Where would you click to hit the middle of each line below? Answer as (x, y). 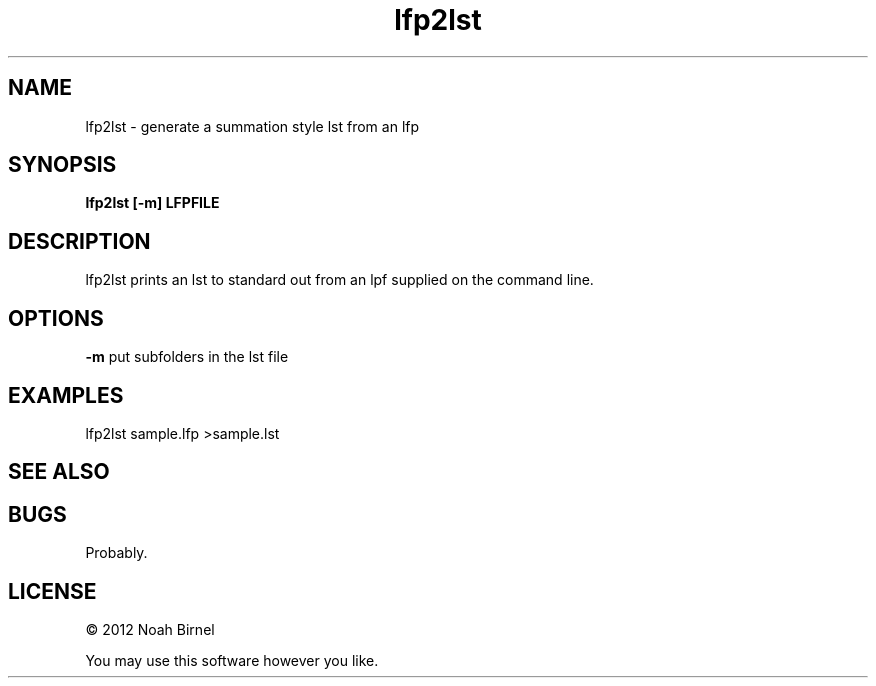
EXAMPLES (66, 395)
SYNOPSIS (62, 165)
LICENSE (52, 591)
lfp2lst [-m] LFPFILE (152, 203)
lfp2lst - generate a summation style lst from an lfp (252, 126)
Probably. (116, 553)
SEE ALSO (59, 472)
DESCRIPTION (79, 241)
